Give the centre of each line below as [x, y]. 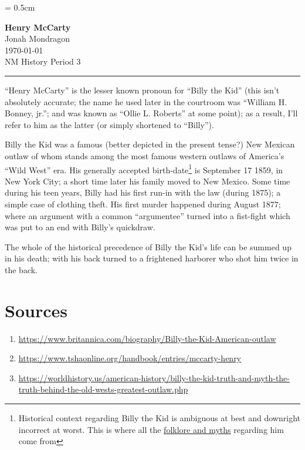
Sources [36, 310]
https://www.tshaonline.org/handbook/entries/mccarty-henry [130, 358]
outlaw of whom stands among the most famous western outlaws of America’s [145, 155]
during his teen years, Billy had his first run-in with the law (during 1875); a [143, 192]
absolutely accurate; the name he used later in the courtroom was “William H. [146, 101]
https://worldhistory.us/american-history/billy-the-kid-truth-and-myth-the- [154, 377]
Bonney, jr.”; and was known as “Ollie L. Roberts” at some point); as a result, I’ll [151, 113]
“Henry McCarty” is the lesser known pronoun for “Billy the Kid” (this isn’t [142, 90]
